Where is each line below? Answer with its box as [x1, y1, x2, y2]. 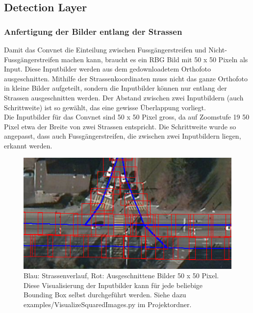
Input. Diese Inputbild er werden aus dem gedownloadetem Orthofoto [4, 64, 211, 74]
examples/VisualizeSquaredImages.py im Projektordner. [24, 299, 192, 309]
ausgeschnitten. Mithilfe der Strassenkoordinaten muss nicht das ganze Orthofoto [4, 73, 248, 83]
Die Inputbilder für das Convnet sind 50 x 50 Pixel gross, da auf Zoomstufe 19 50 [4, 112, 250, 122]
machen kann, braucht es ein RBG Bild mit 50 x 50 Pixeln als [61, 54, 248, 64]
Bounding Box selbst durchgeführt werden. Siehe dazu [24, 289, 186, 300]
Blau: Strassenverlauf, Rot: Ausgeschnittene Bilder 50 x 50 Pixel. [24, 270, 219, 281]
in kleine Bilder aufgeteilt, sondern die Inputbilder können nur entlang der [4, 83, 227, 93]
